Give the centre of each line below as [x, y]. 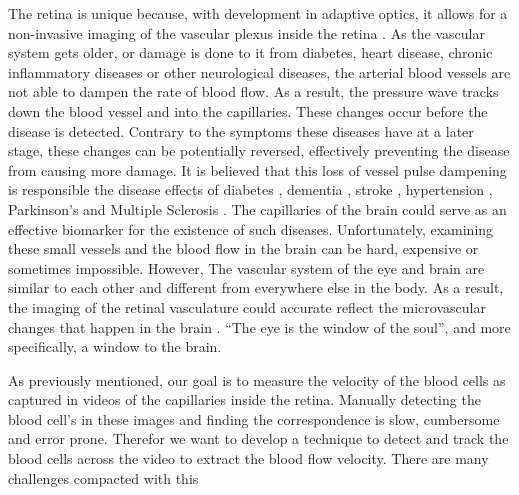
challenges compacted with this [103, 477]
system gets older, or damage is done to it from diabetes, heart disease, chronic [250, 52]
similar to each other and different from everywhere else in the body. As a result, [256, 287]
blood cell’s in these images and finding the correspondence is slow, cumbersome [254, 418]
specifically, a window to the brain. [115, 346]
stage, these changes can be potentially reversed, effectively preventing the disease [259, 150]
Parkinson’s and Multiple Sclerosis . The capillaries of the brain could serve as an [257, 208]
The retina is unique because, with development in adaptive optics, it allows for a [258, 13]
